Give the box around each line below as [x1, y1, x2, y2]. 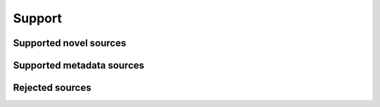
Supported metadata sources [13, 59, 144, 71]
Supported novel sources [13, 37, 127, 49]
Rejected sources [13, 82, 91, 94]
